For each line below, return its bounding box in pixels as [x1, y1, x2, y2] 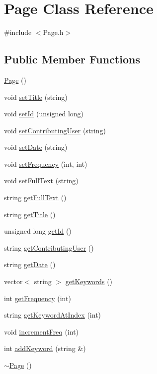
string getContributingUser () [4, 242, 94, 253]
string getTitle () [4, 209, 56, 219]
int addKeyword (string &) [4, 343, 86, 354]
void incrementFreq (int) [4, 326, 79, 337]
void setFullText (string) [4, 175, 78, 186]
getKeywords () [65, 276, 113, 287]
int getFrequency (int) [4, 293, 71, 303]
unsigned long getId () [4, 226, 72, 236]
